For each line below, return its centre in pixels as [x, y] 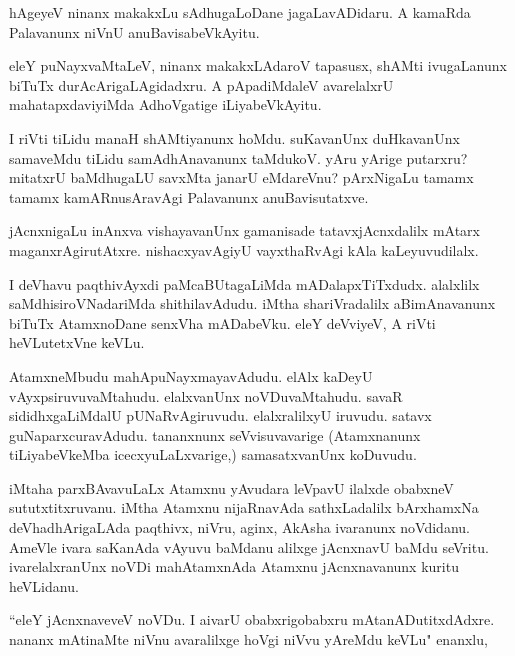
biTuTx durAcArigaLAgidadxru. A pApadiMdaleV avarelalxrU [201, 84]
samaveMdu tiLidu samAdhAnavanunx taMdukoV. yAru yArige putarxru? [238, 157]
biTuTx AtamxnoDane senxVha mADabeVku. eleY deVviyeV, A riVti [222, 322]
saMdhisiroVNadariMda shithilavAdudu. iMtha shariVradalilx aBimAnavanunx [252, 303]
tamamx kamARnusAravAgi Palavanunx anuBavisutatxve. [189, 196]
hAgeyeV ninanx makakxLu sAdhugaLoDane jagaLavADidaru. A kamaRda [240, 12]
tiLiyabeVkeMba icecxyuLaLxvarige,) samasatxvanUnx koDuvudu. [213, 454]
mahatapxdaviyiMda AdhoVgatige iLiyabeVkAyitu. [165, 104]
